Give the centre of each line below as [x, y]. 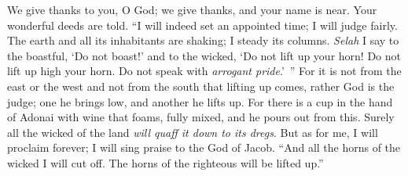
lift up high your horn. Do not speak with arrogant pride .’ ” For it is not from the [204, 71]
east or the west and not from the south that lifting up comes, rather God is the [201, 86]
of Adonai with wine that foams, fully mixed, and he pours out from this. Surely [201, 117]
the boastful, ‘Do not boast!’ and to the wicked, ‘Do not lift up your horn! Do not [204, 55]
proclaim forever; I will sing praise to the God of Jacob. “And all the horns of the [204, 147]
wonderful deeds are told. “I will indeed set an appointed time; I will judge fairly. [202, 25]
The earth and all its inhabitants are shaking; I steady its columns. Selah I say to [203, 40]
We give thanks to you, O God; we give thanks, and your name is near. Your [192, 9]
